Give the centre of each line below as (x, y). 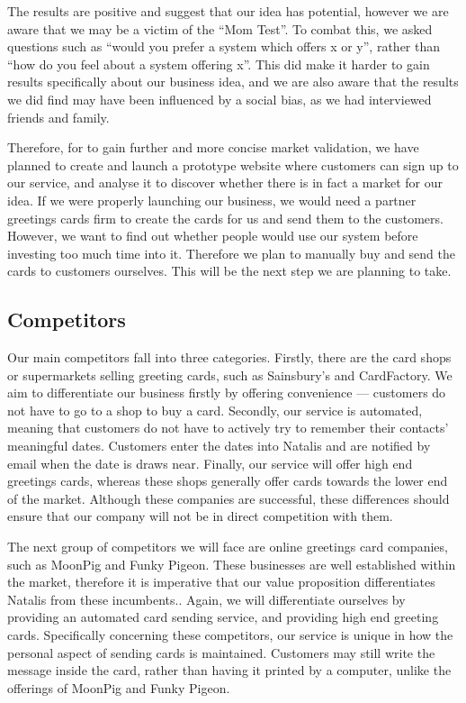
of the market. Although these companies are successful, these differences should (229, 498)
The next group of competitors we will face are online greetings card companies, (228, 547)
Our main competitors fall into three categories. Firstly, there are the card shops (229, 357)
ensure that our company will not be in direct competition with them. (200, 516)
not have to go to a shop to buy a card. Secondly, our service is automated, (215, 410)
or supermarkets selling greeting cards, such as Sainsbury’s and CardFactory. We (230, 374)
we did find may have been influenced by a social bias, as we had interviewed (220, 99)
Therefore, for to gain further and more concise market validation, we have (213, 147)
